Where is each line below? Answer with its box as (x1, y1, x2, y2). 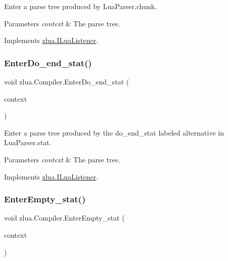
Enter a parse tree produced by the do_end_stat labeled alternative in (4, 127, 224, 138)
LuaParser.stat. (4, 137, 52, 148)
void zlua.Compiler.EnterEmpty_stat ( (4, 212, 125, 223)
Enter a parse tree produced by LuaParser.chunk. (4, 1, 157, 11)
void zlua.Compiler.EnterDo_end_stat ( (4, 76, 129, 86)
